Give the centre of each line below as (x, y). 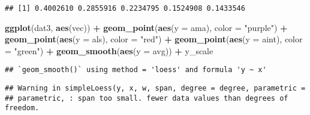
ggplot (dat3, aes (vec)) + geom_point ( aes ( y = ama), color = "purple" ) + (146, 27)
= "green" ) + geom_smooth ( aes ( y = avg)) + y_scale (109, 50)
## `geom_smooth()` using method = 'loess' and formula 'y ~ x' (136, 70)
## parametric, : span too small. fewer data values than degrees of (147, 98)
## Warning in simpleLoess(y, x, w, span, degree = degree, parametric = (155, 88)
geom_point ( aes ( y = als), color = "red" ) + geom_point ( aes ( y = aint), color (154, 39)
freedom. (22, 108)
